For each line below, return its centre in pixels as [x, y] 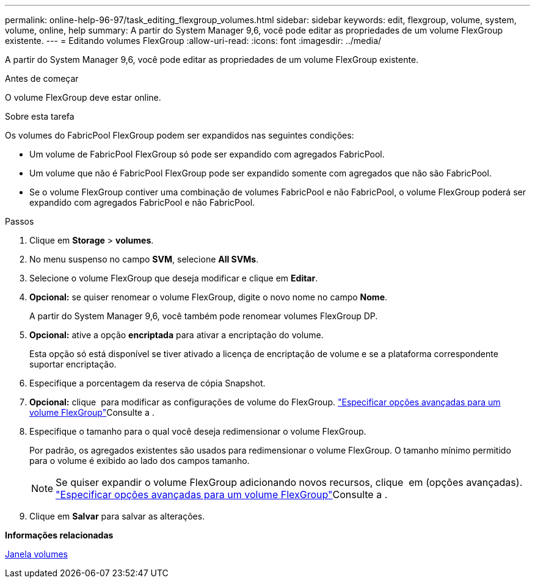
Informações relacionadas [59, 535]
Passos [20, 221]
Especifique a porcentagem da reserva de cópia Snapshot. [147, 383]
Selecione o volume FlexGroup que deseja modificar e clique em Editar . [174, 278]
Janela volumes [36, 554]
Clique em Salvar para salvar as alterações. [117, 516]
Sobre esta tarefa [40, 116]
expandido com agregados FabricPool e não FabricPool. [142, 202]
